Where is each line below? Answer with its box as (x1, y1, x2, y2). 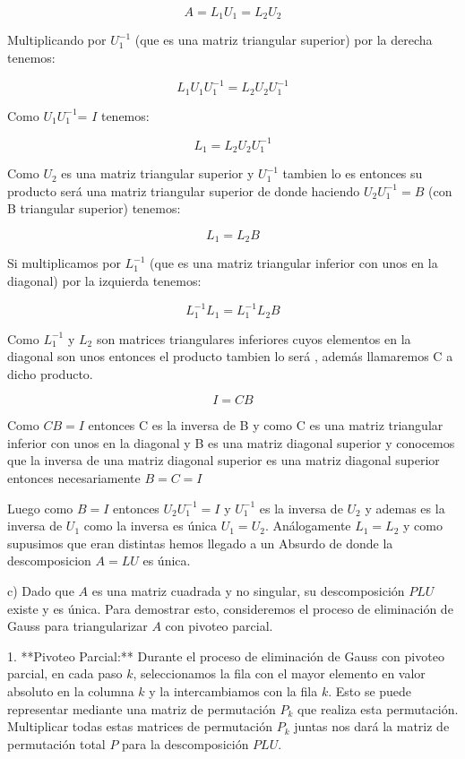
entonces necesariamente (7, 469, 141, 487)
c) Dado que (7, 582, 74, 600)
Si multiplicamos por (7, 254, 121, 272)
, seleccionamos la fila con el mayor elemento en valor (133, 664, 426, 683)
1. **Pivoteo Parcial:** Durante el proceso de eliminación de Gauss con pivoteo (7, 646, 444, 665)
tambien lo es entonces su (282, 164, 423, 183)
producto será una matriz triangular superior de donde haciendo (7, 181, 360, 200)
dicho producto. (7, 364, 93, 383)
